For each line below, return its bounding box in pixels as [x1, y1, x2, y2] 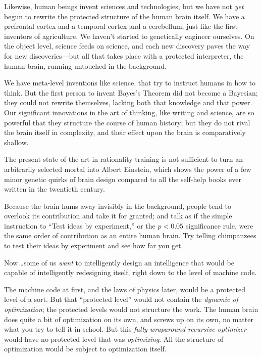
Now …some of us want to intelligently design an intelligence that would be [4, 257, 234, 267]
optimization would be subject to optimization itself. [4, 343, 167, 354]
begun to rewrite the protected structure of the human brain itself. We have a [4, 11, 245, 21]
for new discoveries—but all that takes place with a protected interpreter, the [4, 50, 244, 61]
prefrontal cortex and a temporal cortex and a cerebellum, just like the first [4, 21, 238, 31]
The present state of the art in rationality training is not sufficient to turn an [4, 154, 243, 164]
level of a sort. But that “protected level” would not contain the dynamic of [4, 294, 238, 304]
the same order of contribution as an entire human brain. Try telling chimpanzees [4, 230, 256, 241]
